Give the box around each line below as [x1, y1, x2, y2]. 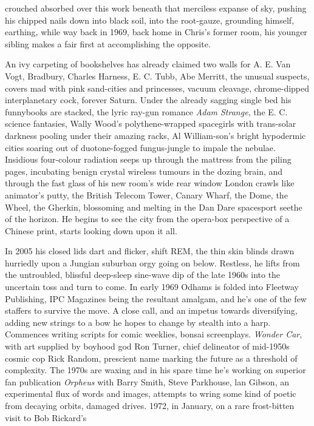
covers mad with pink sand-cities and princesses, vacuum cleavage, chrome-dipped [5, 81, 310, 94]
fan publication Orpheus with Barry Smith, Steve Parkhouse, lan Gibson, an [5, 375, 289, 388]
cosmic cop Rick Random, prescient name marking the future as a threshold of [5, 351, 298, 364]
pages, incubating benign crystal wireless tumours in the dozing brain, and [5, 164, 283, 177]
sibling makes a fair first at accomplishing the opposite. [5, 37, 211, 50]
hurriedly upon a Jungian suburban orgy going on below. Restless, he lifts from [5, 256, 300, 269]
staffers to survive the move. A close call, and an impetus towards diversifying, [5, 304, 298, 317]
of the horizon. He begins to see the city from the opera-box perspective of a [5, 212, 290, 225]
